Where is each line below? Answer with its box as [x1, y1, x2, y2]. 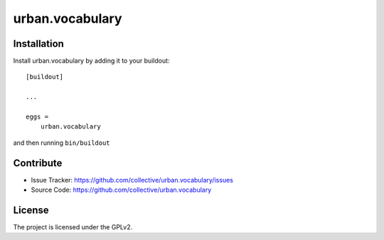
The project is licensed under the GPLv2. [13, 223, 133, 231]
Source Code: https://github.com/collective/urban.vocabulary [31, 185, 212, 195]
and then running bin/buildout [13, 138, 110, 147]
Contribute [13, 157, 63, 169]
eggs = [26, 113, 49, 121]
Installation [13, 38, 64, 50]
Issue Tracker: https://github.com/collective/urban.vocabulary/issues [31, 175, 234, 184]
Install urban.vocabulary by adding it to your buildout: [13, 57, 170, 65]
